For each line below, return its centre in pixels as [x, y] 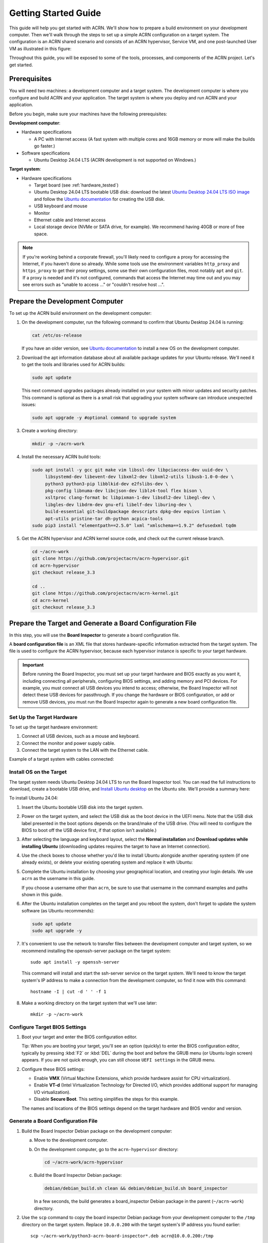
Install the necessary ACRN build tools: [61, 456]
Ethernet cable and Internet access [70, 220]
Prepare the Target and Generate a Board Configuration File [103, 623]
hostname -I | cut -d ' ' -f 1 [68, 992]
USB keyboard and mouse [61, 206]
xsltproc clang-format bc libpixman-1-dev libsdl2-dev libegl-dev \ [130, 498]
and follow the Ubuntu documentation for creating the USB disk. [100, 199]
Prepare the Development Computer [66, 301]
